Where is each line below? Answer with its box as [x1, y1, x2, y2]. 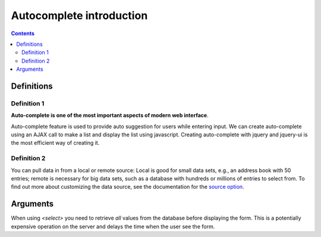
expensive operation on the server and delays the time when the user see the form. [11, 223, 215, 230]
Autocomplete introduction [11, 9, 148, 22]
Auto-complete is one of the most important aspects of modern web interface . [11, 112, 209, 119]
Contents [11, 30, 35, 37]
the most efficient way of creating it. [11, 139, 100, 146]
